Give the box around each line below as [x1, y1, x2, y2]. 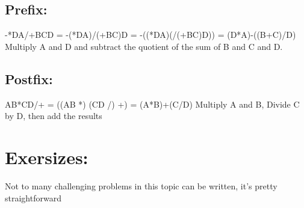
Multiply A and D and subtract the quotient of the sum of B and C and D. [5, 40, 283, 52]
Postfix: [5, 69, 53, 88]
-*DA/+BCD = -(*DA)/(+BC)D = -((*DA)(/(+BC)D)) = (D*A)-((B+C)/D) [5, 28, 296, 41]
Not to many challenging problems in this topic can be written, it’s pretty [5, 179, 278, 192]
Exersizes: [5, 144, 88, 169]
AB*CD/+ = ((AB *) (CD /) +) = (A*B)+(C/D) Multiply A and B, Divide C [5, 97, 300, 110]
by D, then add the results [5, 109, 102, 122]
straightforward [5, 191, 61, 204]
